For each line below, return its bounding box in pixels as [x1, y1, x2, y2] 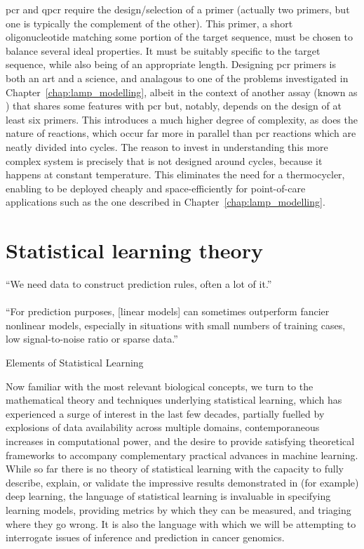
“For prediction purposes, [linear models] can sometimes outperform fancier [6, 304, 330, 319]
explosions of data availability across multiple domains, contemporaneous [6, 420, 320, 435]
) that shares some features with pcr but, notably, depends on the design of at [6, 98, 342, 113]
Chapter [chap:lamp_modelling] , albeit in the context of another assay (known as [6, 84, 358, 99]
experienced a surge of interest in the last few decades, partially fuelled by [6, 406, 325, 421]
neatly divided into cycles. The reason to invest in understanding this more [6, 139, 328, 154]
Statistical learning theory [6, 236, 263, 265]
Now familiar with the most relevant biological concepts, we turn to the [6, 378, 314, 393]
